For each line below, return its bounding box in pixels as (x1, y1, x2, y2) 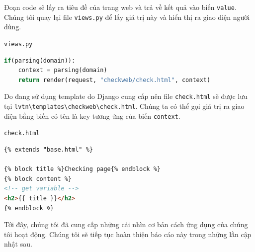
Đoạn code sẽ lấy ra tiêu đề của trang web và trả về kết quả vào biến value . (4, 2, 237, 12)
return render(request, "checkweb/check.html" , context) (18, 76, 211, 84)
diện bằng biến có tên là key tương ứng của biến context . (4, 110, 180, 121)
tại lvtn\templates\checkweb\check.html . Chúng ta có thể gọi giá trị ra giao (4, 101, 245, 111)
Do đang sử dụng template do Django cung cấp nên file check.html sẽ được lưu (4, 91, 248, 101)
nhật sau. (4, 239, 32, 249)
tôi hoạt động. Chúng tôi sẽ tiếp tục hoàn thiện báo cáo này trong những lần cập (4, 229, 252, 239)
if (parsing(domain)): (4, 57, 76, 64)
